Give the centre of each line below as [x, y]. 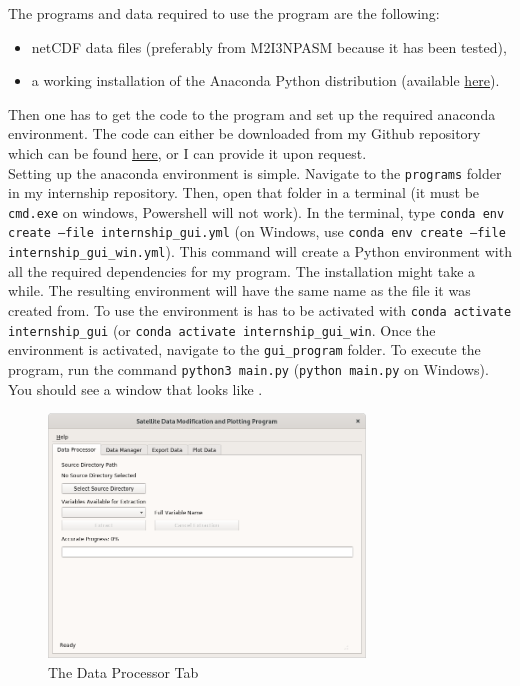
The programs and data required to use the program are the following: [224, 13]
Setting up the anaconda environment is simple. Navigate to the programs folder [255, 172]
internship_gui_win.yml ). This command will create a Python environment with [260, 251]
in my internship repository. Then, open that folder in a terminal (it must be [244, 192]
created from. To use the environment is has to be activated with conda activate [260, 309]
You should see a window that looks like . [135, 388]
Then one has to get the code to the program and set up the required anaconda [252, 113]
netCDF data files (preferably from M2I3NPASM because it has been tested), [269, 46]
